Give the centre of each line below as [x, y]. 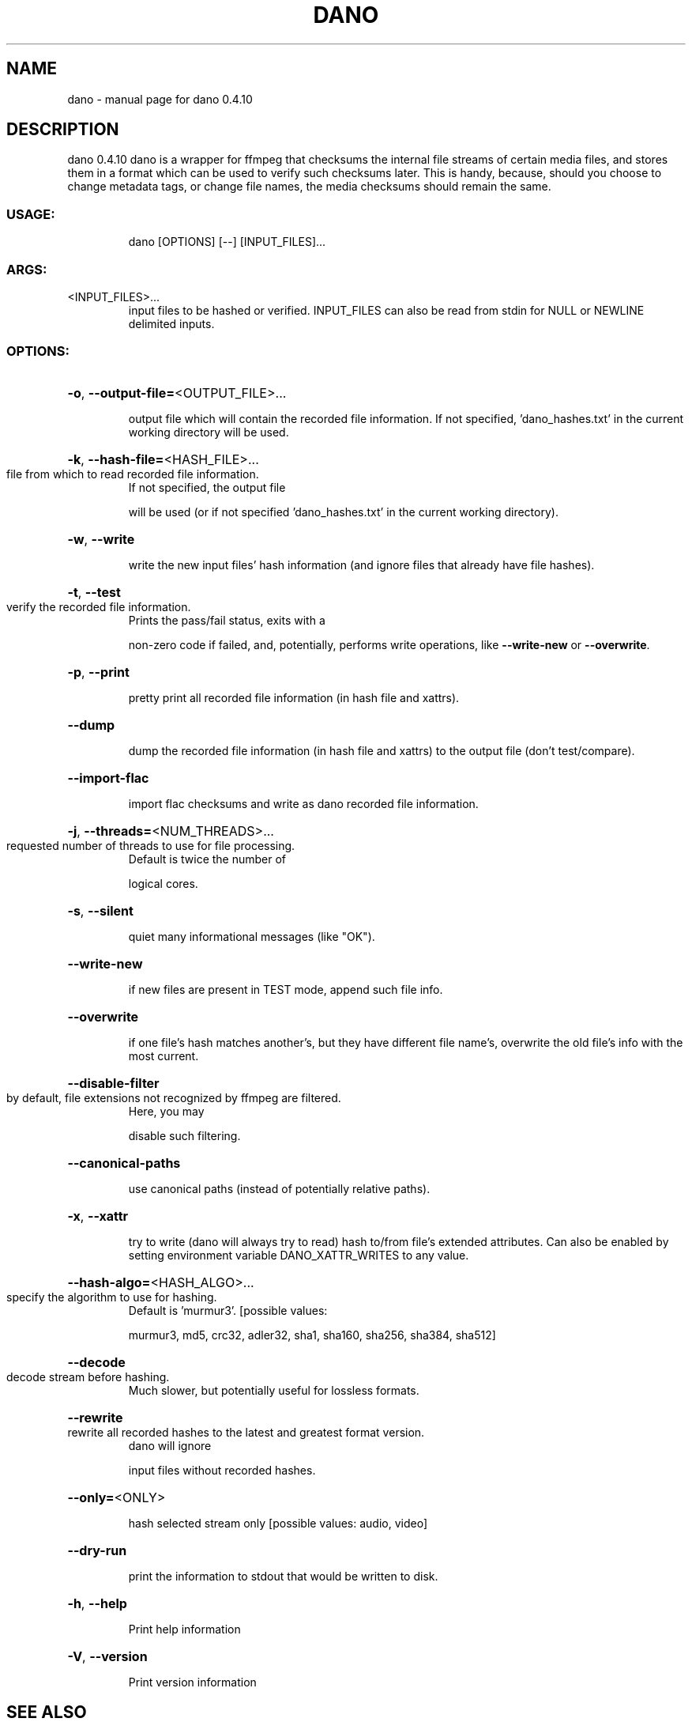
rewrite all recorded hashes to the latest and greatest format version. [246, 1432]
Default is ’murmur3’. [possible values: [228, 1310]
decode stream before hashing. [88, 1376]
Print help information [184, 1629]
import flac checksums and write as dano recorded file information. [303, 803]
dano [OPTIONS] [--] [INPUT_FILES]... [227, 242]
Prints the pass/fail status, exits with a [227, 620]
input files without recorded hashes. [222, 1470]
